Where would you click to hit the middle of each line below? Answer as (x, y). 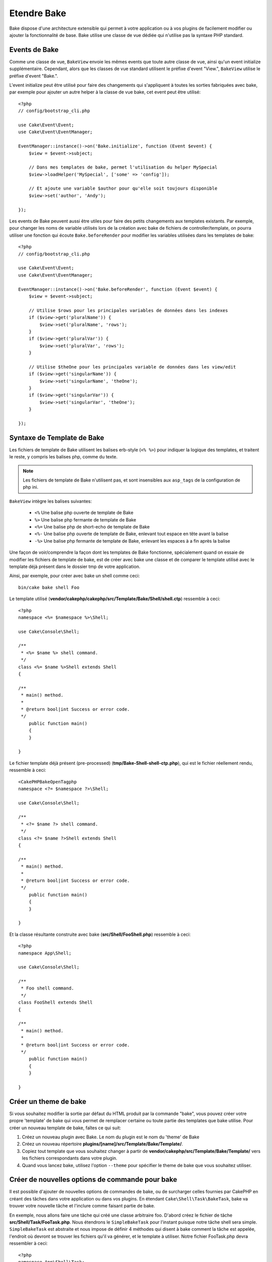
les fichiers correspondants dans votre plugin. (70, 1158)
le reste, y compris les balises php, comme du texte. (63, 457)
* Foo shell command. (48, 988)
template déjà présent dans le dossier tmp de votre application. (75, 566)
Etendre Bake (38, 13)
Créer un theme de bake (48, 1101)
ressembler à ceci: (28, 1243)
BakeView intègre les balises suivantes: (51, 501)
